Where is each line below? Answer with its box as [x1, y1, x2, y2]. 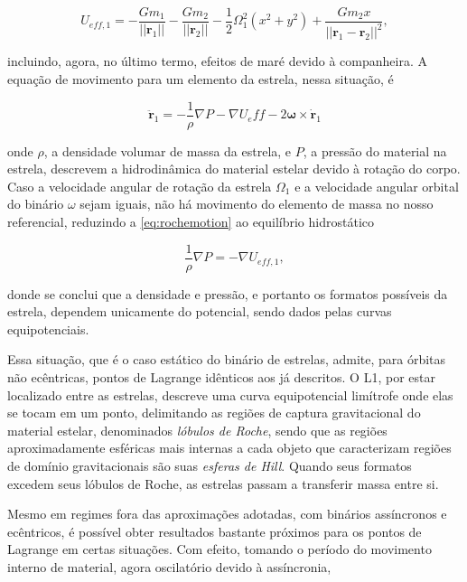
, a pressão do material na [303, 141, 447, 160]
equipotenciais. [7, 319, 89, 338]
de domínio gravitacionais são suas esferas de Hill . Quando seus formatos [7, 456, 412, 475]
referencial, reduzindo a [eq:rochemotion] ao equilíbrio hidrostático [7, 212, 374, 231]
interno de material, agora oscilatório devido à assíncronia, [7, 558, 332, 576]
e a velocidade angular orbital [294, 176, 459, 195]
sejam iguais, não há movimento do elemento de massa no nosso [79, 194, 434, 213]
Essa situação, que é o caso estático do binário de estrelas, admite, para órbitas [7, 350, 446, 369]
